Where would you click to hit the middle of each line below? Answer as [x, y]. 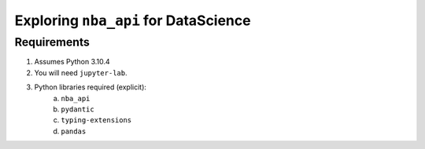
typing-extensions [96, 120]
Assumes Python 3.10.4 [72, 62]
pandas [74, 131]
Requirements [52, 42]
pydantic [78, 109]
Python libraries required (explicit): [91, 87]
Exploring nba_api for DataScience [133, 20]
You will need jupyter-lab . [81, 73]
